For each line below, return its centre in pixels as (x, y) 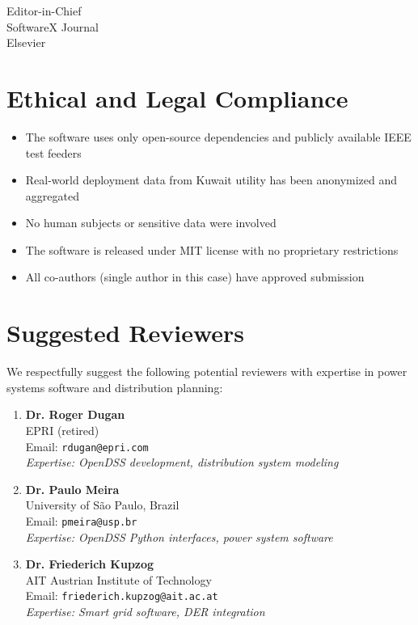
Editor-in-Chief (44, 11)
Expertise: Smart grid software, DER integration (145, 612)
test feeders (53, 152)
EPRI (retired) (62, 430)
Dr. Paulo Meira (72, 489)
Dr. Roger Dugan (75, 414)
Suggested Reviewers (126, 333)
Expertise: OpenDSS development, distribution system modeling (182, 462)
